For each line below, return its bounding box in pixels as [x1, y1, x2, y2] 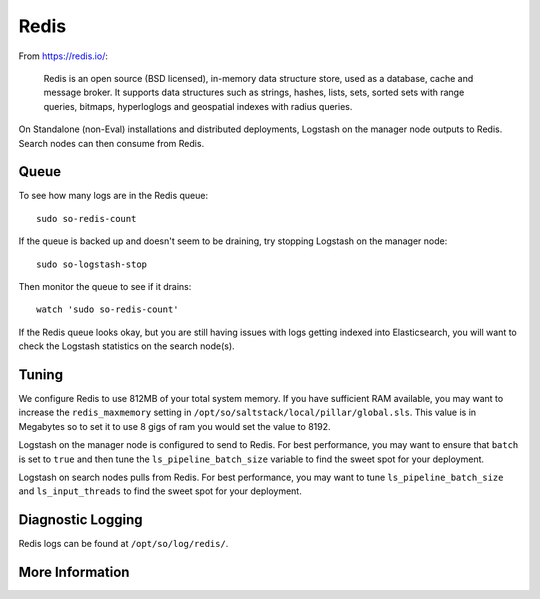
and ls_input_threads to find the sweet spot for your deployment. [18, 485, 302, 497]
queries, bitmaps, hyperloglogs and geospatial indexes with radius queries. [43, 100, 353, 112]
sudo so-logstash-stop [36, 258, 148, 270]
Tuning [18, 366, 64, 383]
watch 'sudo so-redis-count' [36, 304, 179, 315]
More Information [18, 564, 130, 581]
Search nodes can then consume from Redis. [18, 137, 205, 149]
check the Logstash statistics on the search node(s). [18, 340, 235, 352]
